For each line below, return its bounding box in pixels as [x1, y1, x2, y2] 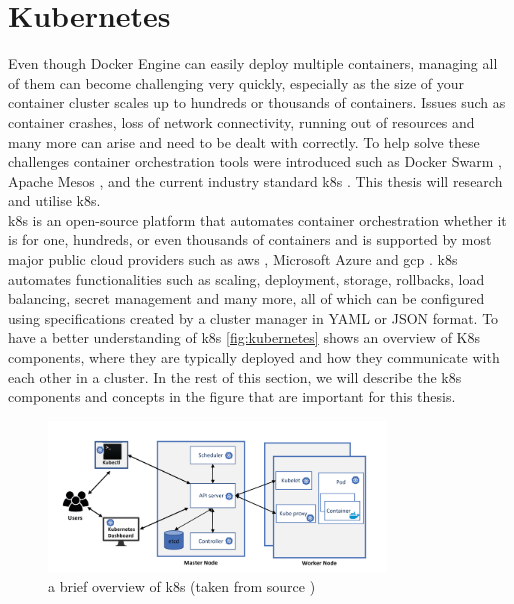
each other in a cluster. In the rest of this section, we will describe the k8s [8, 366, 462, 387]
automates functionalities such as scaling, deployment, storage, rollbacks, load [8, 268, 485, 289]
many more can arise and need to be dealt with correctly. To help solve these [8, 131, 480, 152]
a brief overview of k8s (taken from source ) [48, 575, 316, 596]
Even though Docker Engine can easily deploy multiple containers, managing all [8, 53, 498, 74]
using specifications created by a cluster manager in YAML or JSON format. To [8, 307, 499, 328]
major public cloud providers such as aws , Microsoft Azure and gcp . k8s [8, 249, 458, 270]
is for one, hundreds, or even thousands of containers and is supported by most [8, 229, 492, 250]
